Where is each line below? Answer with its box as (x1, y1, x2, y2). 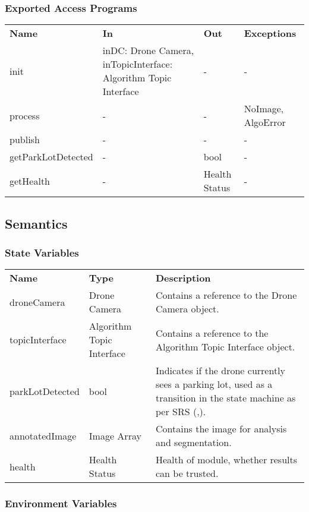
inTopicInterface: (102, 57, 173, 71)
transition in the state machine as (155, 391, 296, 405)
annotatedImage (10, 428, 77, 443)
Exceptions (244, 26, 297, 40)
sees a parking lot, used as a (155, 377, 273, 391)
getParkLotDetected (10, 150, 93, 164)
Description (155, 271, 211, 285)
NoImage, (244, 102, 284, 116)
